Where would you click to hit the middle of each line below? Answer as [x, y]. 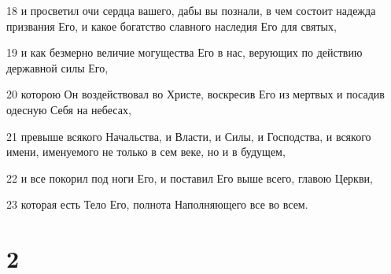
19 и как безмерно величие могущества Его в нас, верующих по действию [184, 52]
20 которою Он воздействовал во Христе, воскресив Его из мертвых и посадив [195, 94]
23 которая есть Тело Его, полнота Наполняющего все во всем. [157, 204]
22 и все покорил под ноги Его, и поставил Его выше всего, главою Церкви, [190, 178]
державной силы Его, [57, 67]
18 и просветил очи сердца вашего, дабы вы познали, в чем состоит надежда [191, 10]
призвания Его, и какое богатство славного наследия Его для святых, [172, 26]
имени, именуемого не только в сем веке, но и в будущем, [146, 152]
